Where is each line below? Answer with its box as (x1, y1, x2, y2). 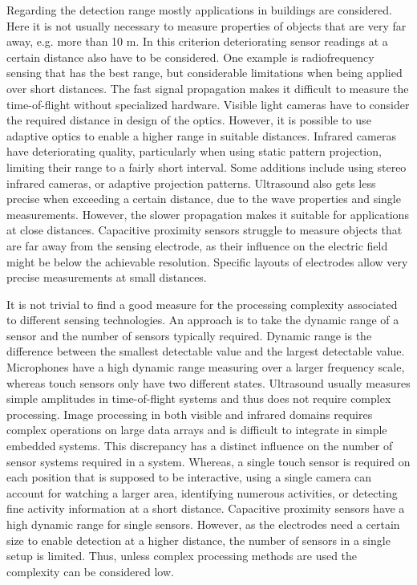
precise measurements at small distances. (6, 269, 207, 286)
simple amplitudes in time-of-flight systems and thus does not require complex (6, 390, 391, 407)
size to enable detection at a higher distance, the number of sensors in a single (6, 531, 391, 548)
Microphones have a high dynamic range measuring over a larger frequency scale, (6, 359, 405, 376)
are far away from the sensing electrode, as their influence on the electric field (6, 237, 388, 254)
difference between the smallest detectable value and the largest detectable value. (6, 343, 405, 360)
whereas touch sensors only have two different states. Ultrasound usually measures (6, 374, 411, 391)
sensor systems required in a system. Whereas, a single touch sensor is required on (6, 453, 411, 469)
